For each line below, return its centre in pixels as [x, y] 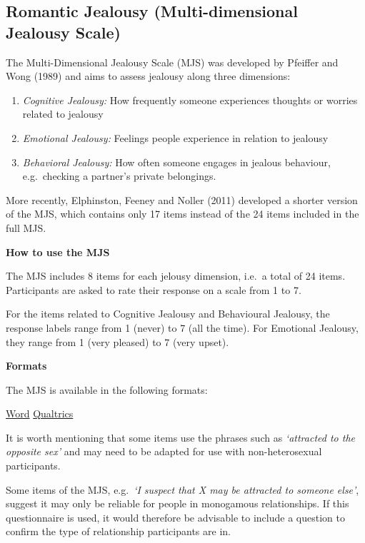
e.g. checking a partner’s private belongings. [119, 176]
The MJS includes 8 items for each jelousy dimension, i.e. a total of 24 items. [176, 276]
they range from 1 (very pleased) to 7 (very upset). [117, 341]
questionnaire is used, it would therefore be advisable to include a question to [175, 517]
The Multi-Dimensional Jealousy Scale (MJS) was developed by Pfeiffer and [172, 62]
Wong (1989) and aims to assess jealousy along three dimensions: [148, 76]
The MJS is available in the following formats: [107, 389]
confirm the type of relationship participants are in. [118, 531]
